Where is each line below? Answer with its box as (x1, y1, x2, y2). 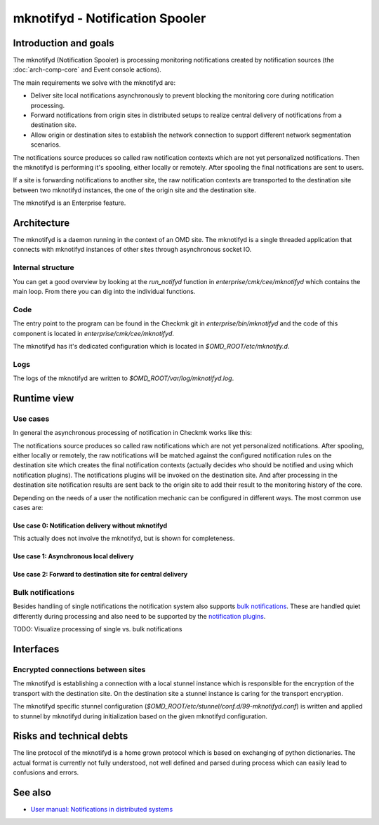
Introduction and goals (13, 37, 115, 49)
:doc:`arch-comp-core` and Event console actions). (13, 65, 161, 74)
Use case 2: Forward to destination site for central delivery (13, 570, 188, 579)
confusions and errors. (13, 768, 79, 777)
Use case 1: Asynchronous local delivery (13, 552, 134, 561)
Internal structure (13, 263, 74, 273)
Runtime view (13, 392, 74, 404)
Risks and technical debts (13, 730, 128, 742)
